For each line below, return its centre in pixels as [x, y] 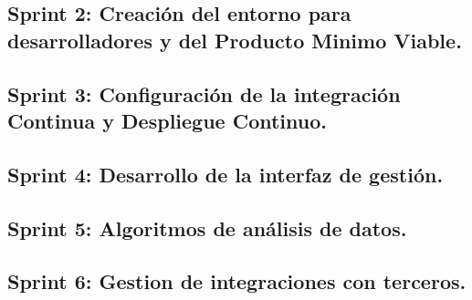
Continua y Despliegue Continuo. [168, 120]
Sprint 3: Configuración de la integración [204, 93]
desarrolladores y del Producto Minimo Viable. [235, 40]
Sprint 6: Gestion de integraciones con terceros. [237, 281]
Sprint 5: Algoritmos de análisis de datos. [207, 228]
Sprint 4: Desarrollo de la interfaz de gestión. [226, 174]
